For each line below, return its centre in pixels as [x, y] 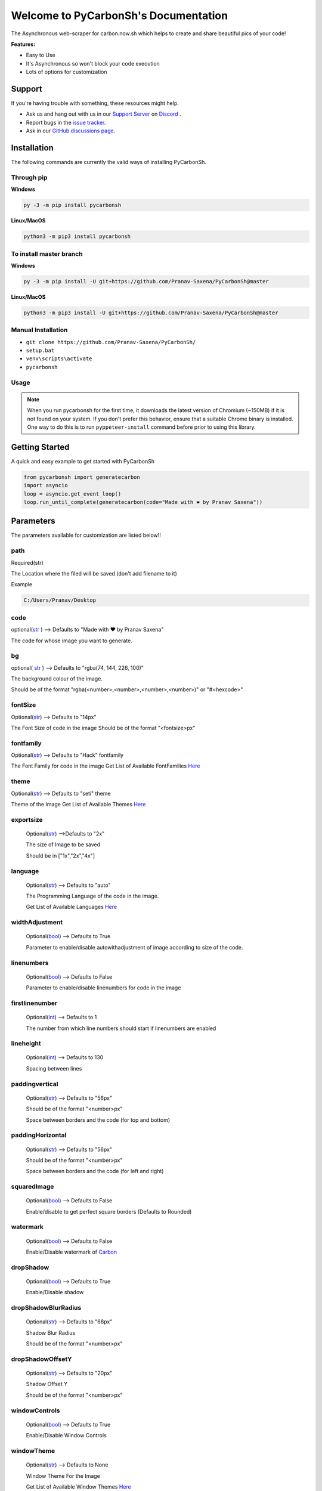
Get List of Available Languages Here [72, 907]
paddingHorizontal [39, 1135]
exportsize [27, 819]
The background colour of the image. [57, 679]
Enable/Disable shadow [55, 1292]
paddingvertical [35, 1084]
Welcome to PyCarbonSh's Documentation [120, 16]
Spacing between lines [54, 1068]
